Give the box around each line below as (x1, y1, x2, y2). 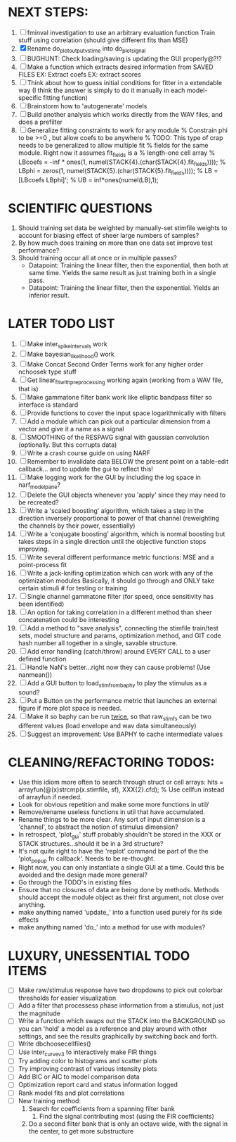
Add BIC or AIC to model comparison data (18, 1072, 140, 1081)
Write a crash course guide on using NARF (27, 449, 150, 457)
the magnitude (18, 1009, 60, 1017)
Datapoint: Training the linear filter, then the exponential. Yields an (28, 284, 220, 292)
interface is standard (18, 400, 79, 409)
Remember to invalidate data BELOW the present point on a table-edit (27, 457, 229, 466)
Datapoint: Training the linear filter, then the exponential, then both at (28, 261, 228, 269)
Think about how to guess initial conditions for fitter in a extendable (27, 78, 223, 87)
